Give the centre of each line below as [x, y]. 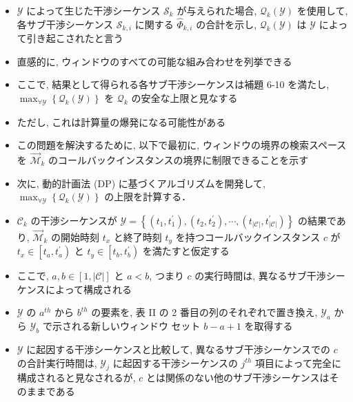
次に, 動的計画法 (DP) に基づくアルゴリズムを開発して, [141, 183]
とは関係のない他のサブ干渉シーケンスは [238, 378]
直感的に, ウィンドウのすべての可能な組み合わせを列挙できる [154, 61]
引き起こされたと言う [75, 38]
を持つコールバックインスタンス [248, 236]
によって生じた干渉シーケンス [93, 10]
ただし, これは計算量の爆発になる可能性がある [121, 121]
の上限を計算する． [148, 197]
